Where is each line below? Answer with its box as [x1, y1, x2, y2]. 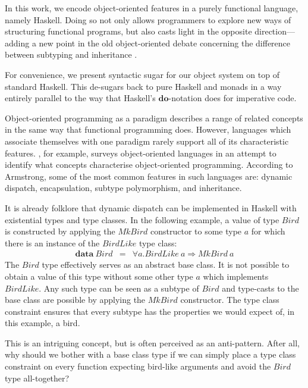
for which [251, 225, 285, 237]
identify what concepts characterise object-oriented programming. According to [5, 158, 293, 171]
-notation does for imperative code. [168, 92, 297, 104]
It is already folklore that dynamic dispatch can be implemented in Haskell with [5, 201, 297, 214]
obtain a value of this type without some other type [5, 270, 193, 282]
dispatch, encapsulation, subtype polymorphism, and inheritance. [5, 182, 242, 194]
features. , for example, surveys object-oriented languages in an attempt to [5, 146, 276, 159]
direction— [254, 25, 295, 37]
